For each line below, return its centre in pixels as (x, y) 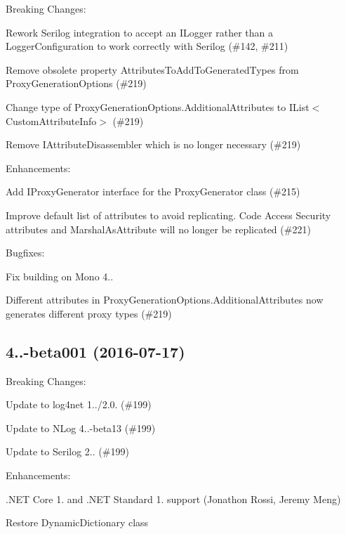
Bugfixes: (25, 253)
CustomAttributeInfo (51, 121)
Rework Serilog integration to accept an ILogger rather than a (139, 32)
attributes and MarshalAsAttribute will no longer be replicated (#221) (158, 229)
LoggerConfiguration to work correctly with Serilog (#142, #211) (147, 46)
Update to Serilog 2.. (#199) (67, 451)
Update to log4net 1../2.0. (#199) (79, 404)
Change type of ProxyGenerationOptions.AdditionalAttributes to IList (158, 106)
